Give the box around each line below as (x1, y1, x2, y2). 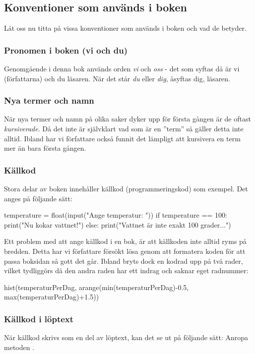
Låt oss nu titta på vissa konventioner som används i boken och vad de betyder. (4, 23, 247, 33)
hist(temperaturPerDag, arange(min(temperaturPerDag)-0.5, (4, 282, 189, 292)
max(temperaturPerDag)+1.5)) (4, 292, 99, 302)
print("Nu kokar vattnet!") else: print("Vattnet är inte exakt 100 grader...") (4, 219, 231, 230)
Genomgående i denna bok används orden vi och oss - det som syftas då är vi (4, 63, 240, 74)
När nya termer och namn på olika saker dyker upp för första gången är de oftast (4, 114, 251, 124)
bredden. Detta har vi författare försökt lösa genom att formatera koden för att (4, 245, 246, 256)
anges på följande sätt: (4, 193, 72, 203)
